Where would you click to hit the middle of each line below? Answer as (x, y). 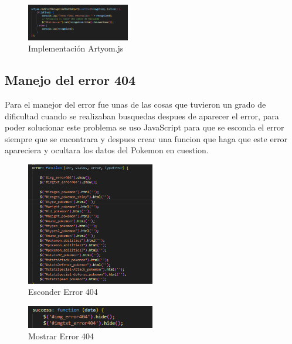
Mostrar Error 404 (61, 336)
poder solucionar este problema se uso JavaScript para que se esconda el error (145, 127)
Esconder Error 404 (63, 292)
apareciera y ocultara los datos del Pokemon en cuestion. (107, 150)
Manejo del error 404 (70, 80)
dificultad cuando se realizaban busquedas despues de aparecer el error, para (142, 116)
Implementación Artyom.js (76, 48)
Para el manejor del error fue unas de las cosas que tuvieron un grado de (135, 104)
